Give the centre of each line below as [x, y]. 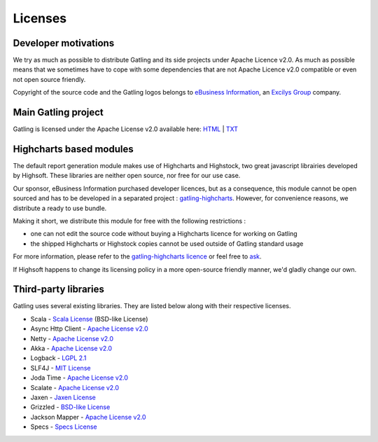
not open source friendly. [49, 79]
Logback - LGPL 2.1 [58, 358]
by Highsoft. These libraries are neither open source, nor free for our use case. [127, 176]
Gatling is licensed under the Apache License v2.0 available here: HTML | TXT [125, 129]
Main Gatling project [58, 112]
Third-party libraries [58, 290]
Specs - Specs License [64, 427]
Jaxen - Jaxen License [63, 397]
